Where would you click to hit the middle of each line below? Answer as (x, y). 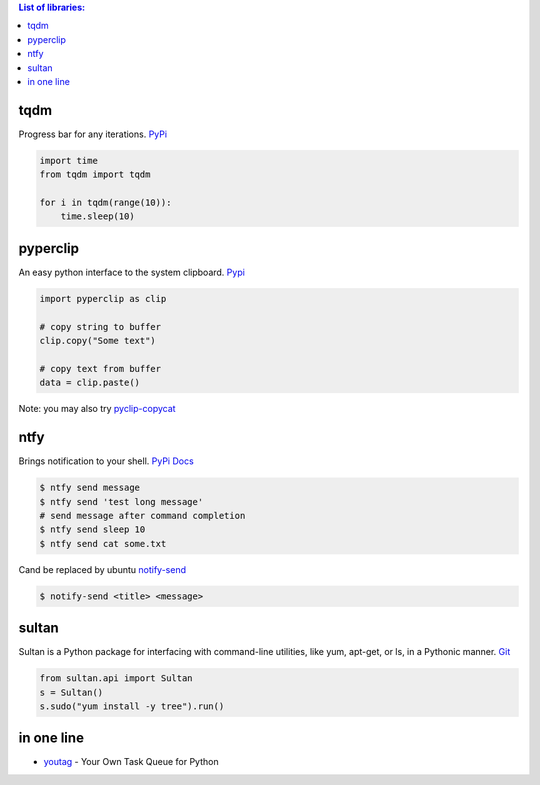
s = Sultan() (71, 692)
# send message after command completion (142, 515)
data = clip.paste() (89, 383)
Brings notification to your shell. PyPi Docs (106, 461)
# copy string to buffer (100, 326)
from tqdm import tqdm (95, 174)
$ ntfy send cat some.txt (103, 543)
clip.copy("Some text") (98, 341)
